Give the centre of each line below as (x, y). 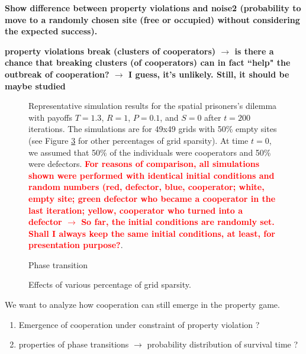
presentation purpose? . (76, 245)
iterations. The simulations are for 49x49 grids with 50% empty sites (153, 129)
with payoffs (50, 117)
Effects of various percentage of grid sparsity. (110, 284)
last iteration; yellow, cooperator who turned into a (136, 210)
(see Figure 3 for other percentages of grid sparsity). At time (138, 140)
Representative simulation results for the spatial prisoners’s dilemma (153, 106)
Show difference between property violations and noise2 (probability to (153, 8)
